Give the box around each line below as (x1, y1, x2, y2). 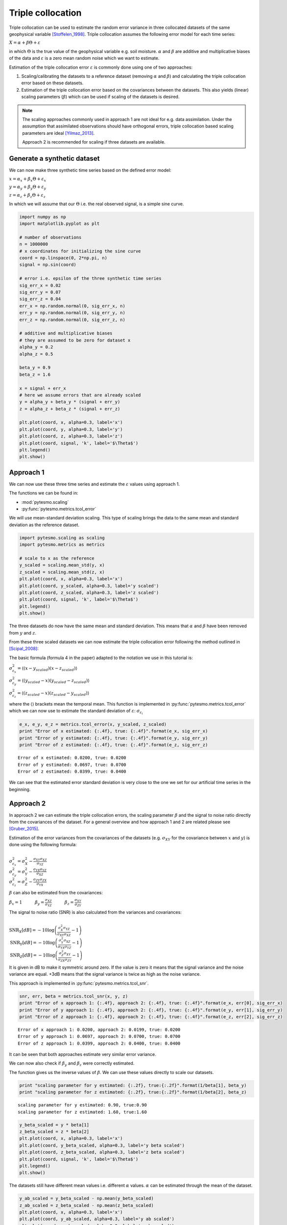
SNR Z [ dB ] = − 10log (10, 953, 55, 959)
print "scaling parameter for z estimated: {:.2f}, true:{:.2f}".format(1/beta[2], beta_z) (19, 1089, 247, 1095)
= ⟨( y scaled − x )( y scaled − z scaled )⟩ (17, 678, 90, 685)
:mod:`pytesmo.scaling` (21, 499, 69, 505)
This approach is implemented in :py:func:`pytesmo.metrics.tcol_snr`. (9, 980, 149, 986)
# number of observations (19, 234, 82, 240)
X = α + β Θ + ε (9, 40, 41, 46)
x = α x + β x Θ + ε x (9, 176, 47, 183)
